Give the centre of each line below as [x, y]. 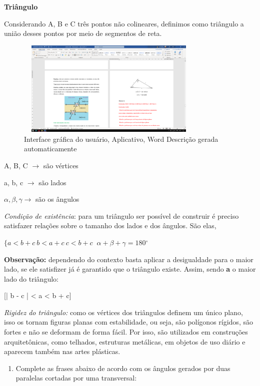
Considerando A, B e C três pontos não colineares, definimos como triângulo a [124, 23]
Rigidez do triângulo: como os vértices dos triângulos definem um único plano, [123, 312]
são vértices [61, 165]
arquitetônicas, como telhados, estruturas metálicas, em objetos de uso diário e [125, 341]
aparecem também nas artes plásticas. [62, 351]
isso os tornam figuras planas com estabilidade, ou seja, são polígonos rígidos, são [128, 322]
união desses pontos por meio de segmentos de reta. [83, 33]
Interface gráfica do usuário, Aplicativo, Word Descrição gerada [121, 139]
